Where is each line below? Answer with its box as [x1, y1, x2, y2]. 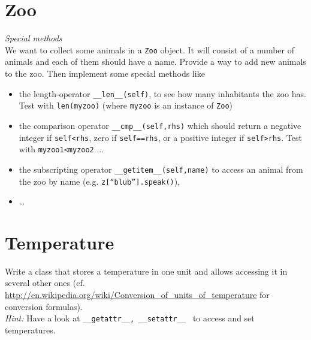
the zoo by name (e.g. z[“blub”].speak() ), [19, 174, 180, 187]
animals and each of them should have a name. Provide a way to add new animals [5, 55, 306, 68]
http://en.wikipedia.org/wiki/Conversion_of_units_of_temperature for [5, 288, 270, 301]
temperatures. [5, 323, 56, 336]
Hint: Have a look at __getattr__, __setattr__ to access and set [5, 312, 255, 324]
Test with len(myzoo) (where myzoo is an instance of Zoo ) [19, 99, 233, 112]
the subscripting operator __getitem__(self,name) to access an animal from [19, 163, 303, 175]
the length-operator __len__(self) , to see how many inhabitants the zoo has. [19, 87, 306, 100]
